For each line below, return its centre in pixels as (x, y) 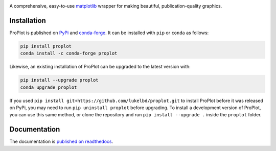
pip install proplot (46, 46)
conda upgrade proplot (49, 87)
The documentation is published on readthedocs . (61, 142)
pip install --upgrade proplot (60, 80)
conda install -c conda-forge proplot (69, 53)
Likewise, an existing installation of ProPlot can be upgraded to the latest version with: (100, 67)
